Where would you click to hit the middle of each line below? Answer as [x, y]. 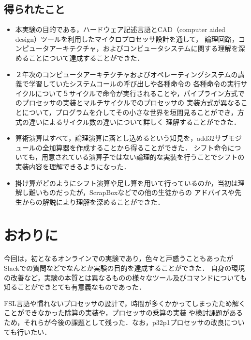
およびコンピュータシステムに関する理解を [170, 48]
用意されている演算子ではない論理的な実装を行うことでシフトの [143, 157]
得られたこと [34, 9]
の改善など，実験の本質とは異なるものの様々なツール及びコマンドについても [125, 277]
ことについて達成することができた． [86, 57]
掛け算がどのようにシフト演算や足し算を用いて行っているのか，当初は [126, 183]
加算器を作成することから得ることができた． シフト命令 [138, 147]
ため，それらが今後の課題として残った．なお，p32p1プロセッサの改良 [114, 322]
